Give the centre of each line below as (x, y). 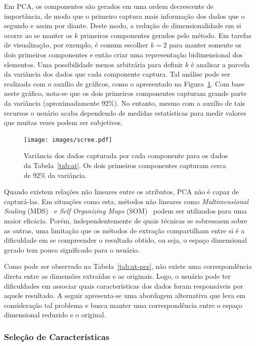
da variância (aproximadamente (52, 103)
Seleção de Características (57, 336)
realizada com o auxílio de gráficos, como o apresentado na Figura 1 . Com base (125, 83)
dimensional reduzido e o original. (55, 315)
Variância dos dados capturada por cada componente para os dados (126, 155)
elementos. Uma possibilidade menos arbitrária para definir (93, 64)
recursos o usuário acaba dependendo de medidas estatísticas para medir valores (125, 112)
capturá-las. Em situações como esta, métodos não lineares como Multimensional (126, 201)
